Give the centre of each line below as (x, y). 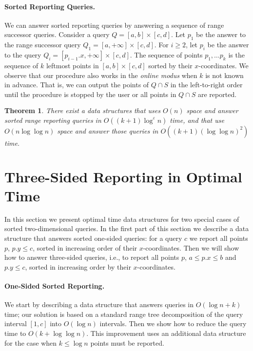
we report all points (219, 238)
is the (236, 54)
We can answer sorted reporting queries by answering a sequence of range (114, 25)
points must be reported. (127, 342)
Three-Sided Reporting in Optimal (123, 176)
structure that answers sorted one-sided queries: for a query (93, 238)
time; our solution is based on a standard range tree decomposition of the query (124, 314)
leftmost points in (72, 65)
